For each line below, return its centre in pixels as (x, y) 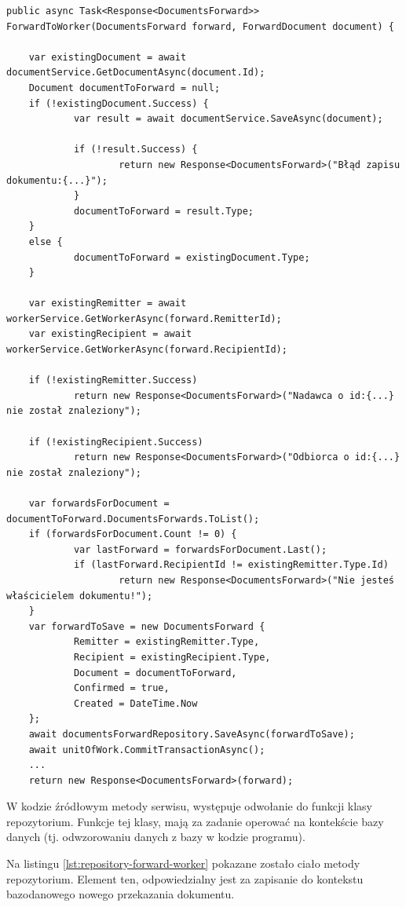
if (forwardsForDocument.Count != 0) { (133, 534)
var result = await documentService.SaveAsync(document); (228, 119)
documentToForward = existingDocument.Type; (192, 257)
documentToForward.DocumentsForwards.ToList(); (133, 519)
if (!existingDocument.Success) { (119, 103)
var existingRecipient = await (110, 334)
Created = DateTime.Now (135, 703)
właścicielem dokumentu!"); (80, 596)
